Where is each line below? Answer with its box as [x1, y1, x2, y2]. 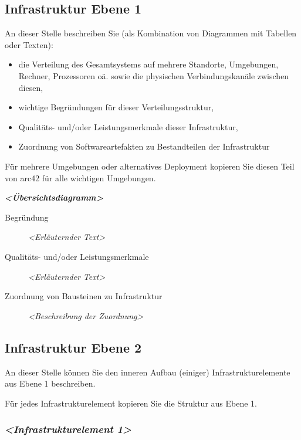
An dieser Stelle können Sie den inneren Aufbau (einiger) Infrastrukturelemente [5, 365, 290, 378]
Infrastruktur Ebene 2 [5, 338, 142, 356]
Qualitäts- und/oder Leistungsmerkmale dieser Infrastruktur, [18, 120, 238, 133]
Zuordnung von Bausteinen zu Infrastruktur [5, 290, 163, 302]
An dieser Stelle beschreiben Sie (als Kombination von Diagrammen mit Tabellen [5, 27, 297, 39]
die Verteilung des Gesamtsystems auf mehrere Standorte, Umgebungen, [18, 58, 279, 70]
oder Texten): [5, 38, 53, 50]
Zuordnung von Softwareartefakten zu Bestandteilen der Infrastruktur [18, 140, 270, 153]
